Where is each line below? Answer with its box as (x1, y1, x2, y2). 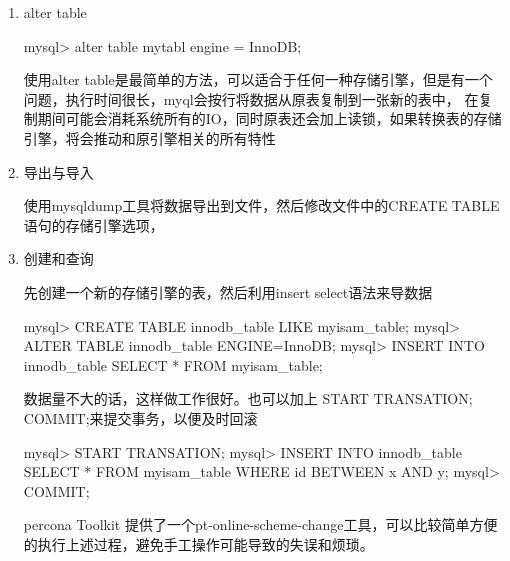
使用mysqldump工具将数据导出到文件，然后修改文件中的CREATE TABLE (23, 195, 500, 216)
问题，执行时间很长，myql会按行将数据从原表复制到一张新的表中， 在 (23, 88, 479, 109)
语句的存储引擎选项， (23, 214, 164, 235)
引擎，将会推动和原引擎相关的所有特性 (23, 127, 276, 148)
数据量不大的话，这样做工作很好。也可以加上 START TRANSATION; (23, 388, 473, 409)
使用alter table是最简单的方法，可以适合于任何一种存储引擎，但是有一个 (23, 69, 493, 90)
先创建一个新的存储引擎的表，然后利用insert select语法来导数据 (23, 281, 433, 302)
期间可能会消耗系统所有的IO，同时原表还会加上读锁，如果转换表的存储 (37, 108, 502, 129)
